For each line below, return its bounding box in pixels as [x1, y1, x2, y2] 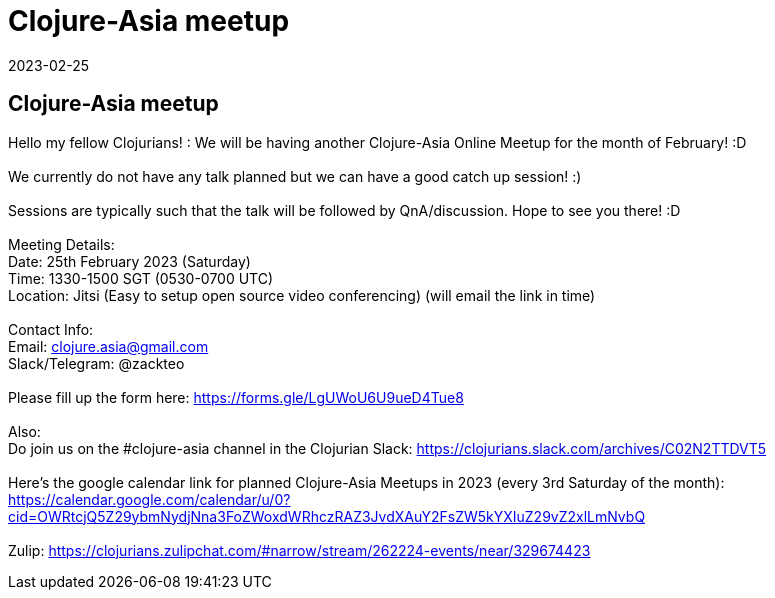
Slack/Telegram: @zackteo [8, 354, 185, 372]
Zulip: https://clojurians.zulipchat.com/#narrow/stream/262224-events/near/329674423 [8, 541, 591, 559]
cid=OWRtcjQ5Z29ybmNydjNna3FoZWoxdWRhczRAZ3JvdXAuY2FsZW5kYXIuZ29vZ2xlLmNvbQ [8, 507, 646, 525]
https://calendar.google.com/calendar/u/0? [8, 490, 291, 508]
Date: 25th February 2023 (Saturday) [8, 252, 251, 270]
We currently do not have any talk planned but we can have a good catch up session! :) [8, 167, 582, 185]
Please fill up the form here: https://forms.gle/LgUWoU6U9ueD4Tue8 [8, 388, 464, 406]
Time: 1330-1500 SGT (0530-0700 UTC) [8, 269, 274, 287]
